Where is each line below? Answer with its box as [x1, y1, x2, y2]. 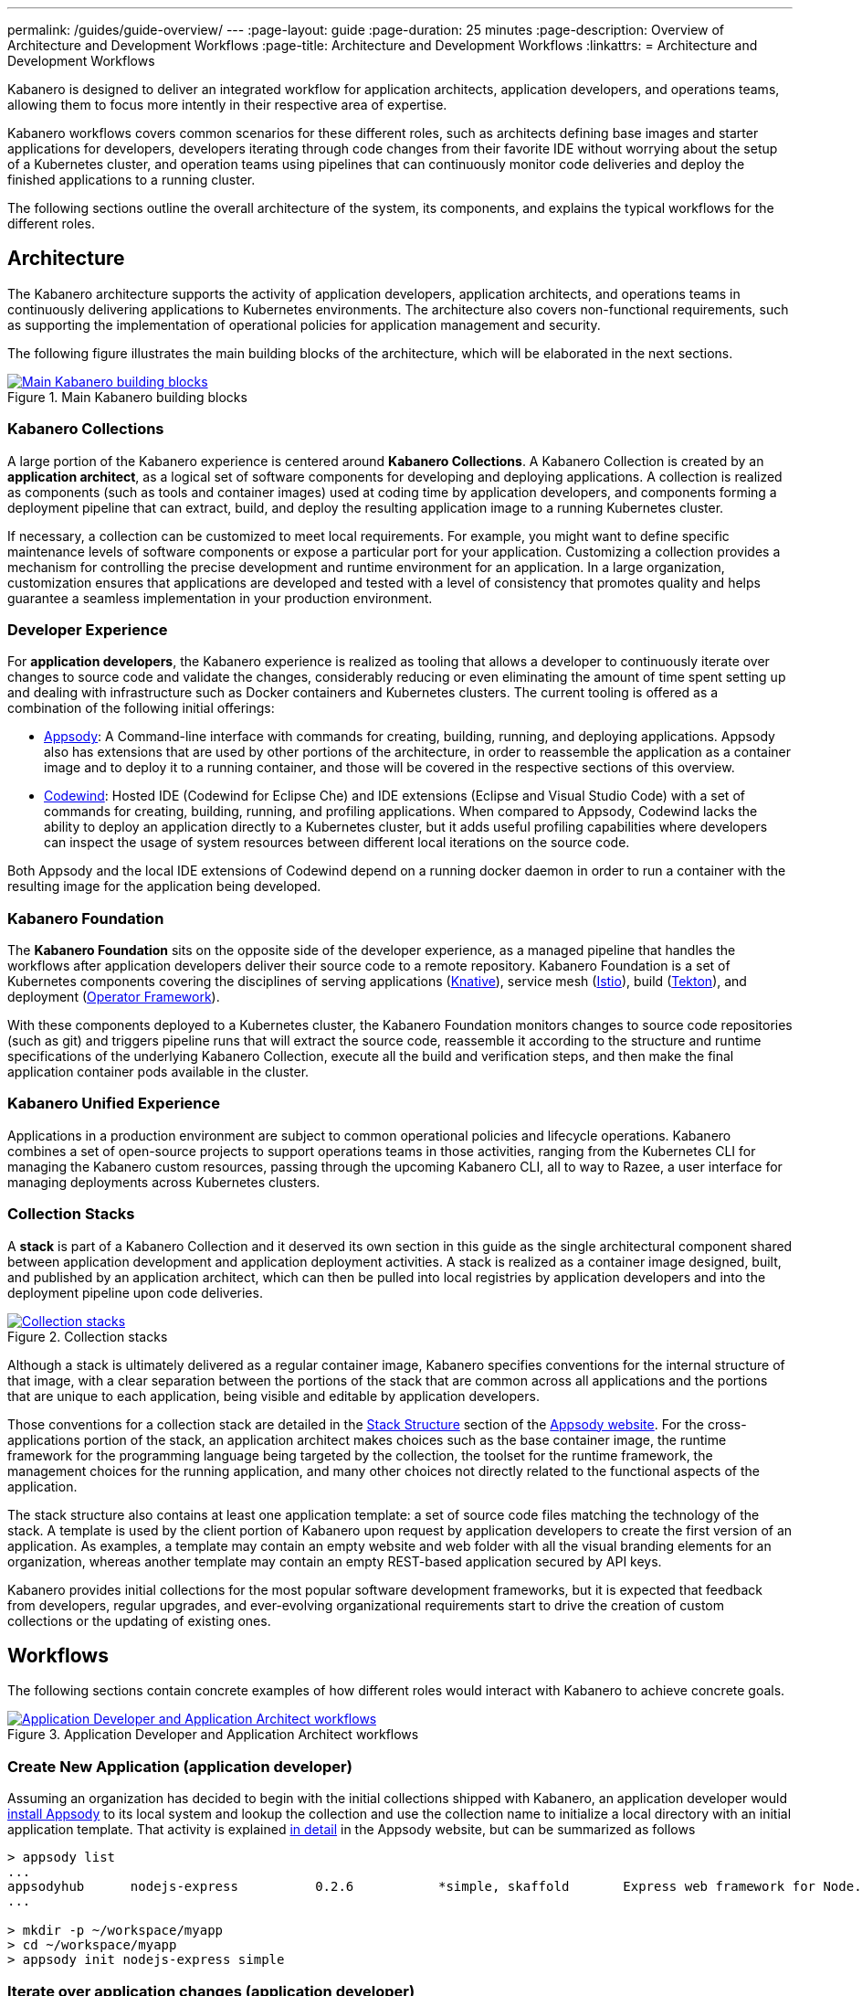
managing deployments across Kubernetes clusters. [7, 1173, 321, 1190]
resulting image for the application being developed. [7, 878, 321, 895]
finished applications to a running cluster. [7, 172, 256, 187]
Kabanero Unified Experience [7, 1094, 220, 1113]
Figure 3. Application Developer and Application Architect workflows [7, 1726, 419, 1743]
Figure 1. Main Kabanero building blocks [7, 388, 247, 405]
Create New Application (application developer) [7, 1757, 352, 1776]
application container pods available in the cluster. [7, 1064, 310, 1080]
